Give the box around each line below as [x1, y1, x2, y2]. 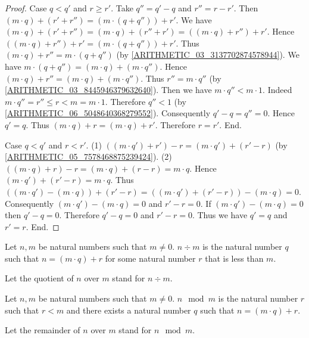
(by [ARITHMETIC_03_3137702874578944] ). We [116, 48, 299, 61]
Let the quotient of [5, 272, 74, 284]
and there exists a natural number [66, 303, 191, 316]
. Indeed [263, 83, 292, 96]
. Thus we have [192, 209, 248, 221]
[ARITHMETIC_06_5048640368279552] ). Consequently [5, 107, 211, 119]
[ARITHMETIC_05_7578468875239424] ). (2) [5, 150, 172, 163]
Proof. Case [5, 2, 47, 14]
